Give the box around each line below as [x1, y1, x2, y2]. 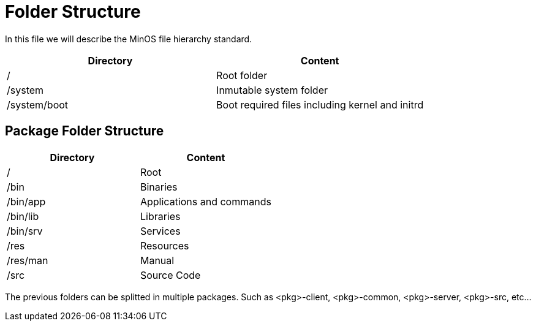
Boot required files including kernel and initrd [216, 98, 424, 111]
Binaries [140, 180, 178, 193]
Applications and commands [140, 195, 271, 208]
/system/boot [7, 98, 69, 111]
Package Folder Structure [5, 123, 164, 139]
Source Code [140, 268, 201, 281]
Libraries [140, 210, 181, 222]
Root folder [216, 69, 268, 81]
